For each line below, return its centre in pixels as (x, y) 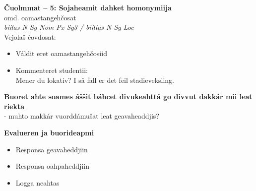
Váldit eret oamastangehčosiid (61, 53)
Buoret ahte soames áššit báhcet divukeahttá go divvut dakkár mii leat (128, 96)
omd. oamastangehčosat (40, 17)
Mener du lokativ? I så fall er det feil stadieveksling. (95, 80)
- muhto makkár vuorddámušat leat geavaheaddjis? (82, 116)
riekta (14, 106)
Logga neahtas (37, 182)
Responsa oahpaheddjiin (52, 166)
